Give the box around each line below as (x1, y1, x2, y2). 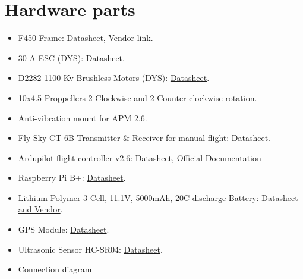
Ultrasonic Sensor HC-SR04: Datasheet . (18, 243, 163, 255)
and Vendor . (18, 203, 63, 215)
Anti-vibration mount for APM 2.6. (18, 111, 147, 124)
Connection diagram (18, 263, 92, 275)
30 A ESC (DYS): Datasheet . (18, 51, 125, 64)
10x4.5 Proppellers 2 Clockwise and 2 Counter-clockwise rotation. (18, 91, 257, 104)
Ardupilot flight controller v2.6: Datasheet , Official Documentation (18, 151, 261, 164)
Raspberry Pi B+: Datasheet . (18, 171, 126, 184)
